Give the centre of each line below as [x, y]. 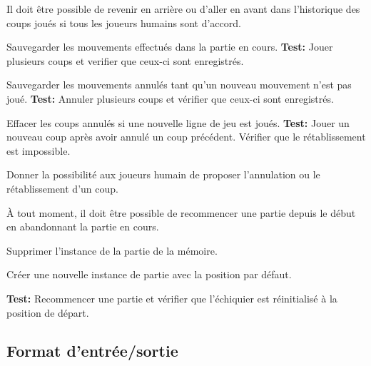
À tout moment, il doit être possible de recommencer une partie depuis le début [181, 212]
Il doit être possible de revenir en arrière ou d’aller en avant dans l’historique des [183, 9]
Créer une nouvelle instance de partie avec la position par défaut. [149, 274]
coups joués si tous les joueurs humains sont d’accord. [124, 22]
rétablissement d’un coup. [62, 188]
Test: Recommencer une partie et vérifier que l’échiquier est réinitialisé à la [172, 298]
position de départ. [48, 312]
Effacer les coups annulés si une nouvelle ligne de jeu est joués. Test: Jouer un [178, 122]
